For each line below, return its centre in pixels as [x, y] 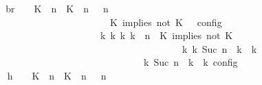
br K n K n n [57, 8]
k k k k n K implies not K [166, 35]
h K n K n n [57, 75]
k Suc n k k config [190, 62]
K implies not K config [166, 22]
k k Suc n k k [219, 48]
